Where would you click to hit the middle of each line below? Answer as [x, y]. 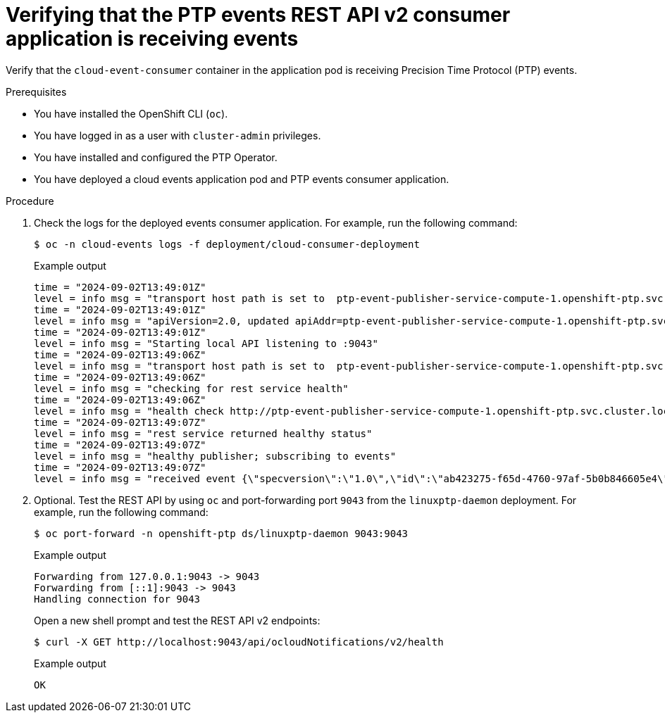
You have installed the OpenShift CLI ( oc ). [131, 113]
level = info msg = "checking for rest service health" [191, 388]
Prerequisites [36, 92]
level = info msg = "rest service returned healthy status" [203, 433]
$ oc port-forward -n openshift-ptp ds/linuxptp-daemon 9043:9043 [221, 533]
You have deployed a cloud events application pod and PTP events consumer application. [242, 179]
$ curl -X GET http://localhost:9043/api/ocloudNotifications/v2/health [239, 642]
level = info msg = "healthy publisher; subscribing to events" [215, 456]
